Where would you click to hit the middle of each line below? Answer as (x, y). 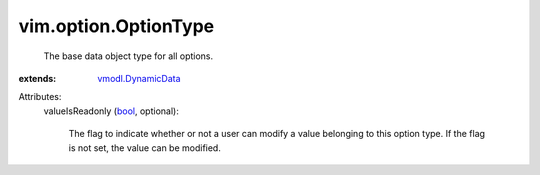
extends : (37, 78)
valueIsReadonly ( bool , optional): (111, 111)
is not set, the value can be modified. (145, 147)
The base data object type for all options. (128, 56)
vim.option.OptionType (116, 26)
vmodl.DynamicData (139, 78)
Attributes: (40, 97)
